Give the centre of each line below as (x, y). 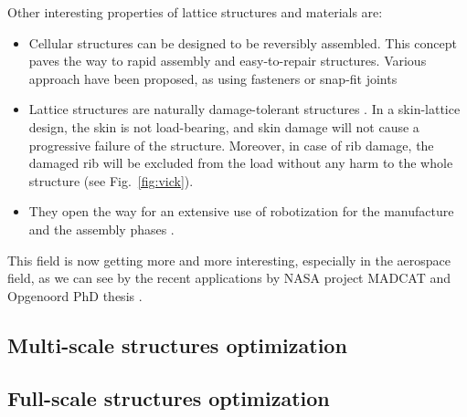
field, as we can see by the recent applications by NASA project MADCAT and (229, 278)
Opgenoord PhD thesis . (75, 295)
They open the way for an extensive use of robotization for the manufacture (241, 211)
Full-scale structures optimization (169, 398)
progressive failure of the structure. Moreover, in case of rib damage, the (231, 145)
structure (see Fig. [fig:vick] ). (111, 180)
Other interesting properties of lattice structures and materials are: (195, 12)
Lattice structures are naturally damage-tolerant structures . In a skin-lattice (244, 109)
